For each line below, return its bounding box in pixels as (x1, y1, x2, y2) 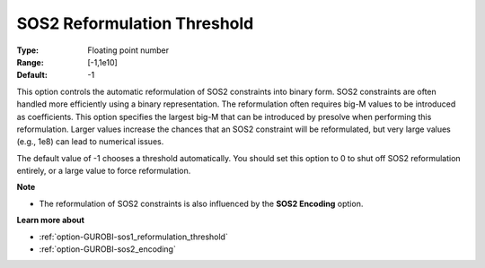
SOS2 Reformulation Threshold (16, 13, 254, 33)
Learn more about (16, 215, 85, 226)
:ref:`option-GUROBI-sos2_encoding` (39, 244, 177, 255)
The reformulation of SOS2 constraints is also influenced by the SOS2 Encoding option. (39, 198, 364, 209)
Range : (16, 56, 44, 67)
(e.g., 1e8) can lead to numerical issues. (16, 136, 164, 147)
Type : (16, 45, 40, 56)
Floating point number (87, 45, 170, 56)
